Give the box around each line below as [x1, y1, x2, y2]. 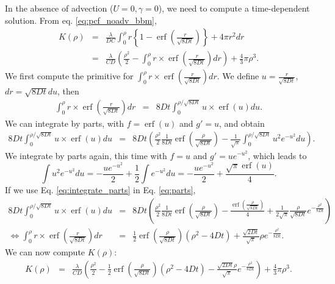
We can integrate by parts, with [5, 116, 124, 129]
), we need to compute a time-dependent [158, 2, 310, 14]
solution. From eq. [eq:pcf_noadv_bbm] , [5, 13, 157, 26]
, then [57, 85, 79, 98]
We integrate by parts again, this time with [5, 149, 167, 162]
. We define [217, 69, 259, 82]
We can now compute [5, 246, 85, 258]
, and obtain [219, 116, 265, 129]
